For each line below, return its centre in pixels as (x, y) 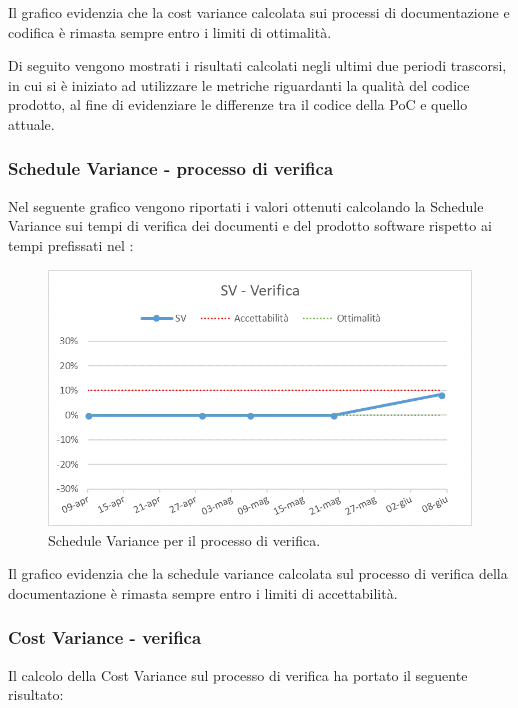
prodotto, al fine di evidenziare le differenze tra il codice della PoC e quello (238, 104)
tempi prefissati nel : (71, 244)
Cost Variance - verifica (105, 637)
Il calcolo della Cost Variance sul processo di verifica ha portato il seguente (238, 674)
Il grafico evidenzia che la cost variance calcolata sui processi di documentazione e (259, 12)
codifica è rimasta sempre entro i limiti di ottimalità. (170, 31)
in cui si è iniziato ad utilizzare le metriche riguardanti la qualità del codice (239, 84)
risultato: (36, 694)
